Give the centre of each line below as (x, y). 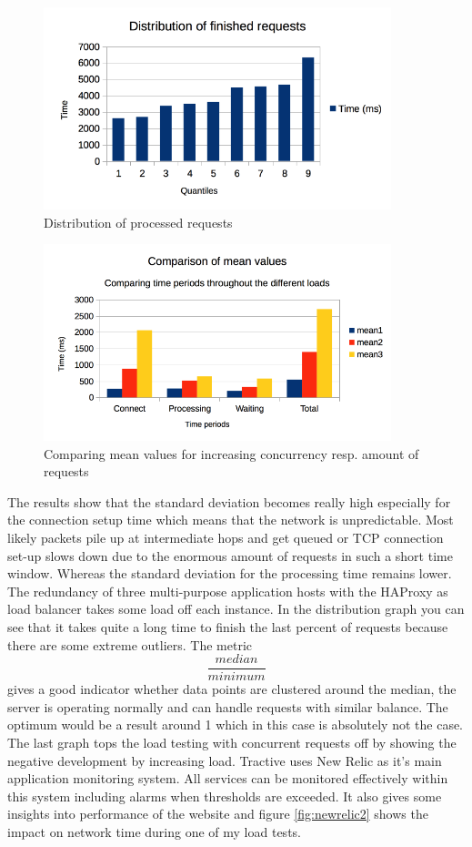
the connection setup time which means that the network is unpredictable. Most (231, 520)
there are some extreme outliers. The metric (130, 644)
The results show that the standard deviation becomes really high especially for (229, 501)
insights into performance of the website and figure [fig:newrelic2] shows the (218, 814)
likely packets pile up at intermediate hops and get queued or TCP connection (226, 537)
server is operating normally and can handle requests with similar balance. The (228, 706)
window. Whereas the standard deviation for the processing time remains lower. (230, 573)
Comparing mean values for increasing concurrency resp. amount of (231, 453)
